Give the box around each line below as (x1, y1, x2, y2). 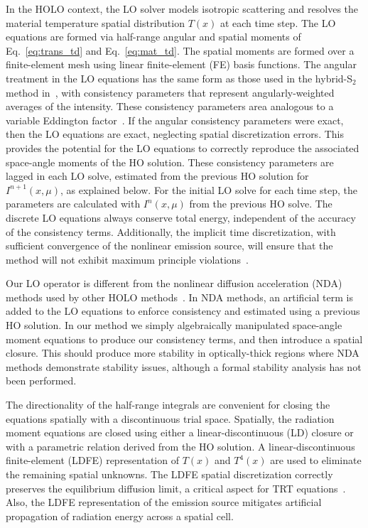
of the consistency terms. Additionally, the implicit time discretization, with (6, 224, 336, 239)
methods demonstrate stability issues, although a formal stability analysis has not (6, 359, 362, 374)
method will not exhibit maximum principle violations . (6, 252, 249, 266)
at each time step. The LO (220, 15, 336, 30)
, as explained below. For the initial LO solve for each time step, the (60, 182, 357, 197)
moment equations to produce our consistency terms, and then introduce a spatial (6, 331, 363, 346)
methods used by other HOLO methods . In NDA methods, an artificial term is (6, 289, 353, 304)
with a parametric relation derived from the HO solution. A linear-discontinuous (6, 438, 355, 453)
